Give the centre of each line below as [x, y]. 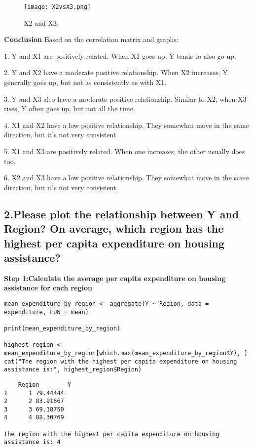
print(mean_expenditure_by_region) [62, 328]
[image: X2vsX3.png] [57, 7]
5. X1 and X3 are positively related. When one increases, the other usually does [125, 151]
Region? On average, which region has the [114, 228]
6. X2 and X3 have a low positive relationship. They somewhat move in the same [126, 178]
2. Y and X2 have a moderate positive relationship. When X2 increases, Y [116, 72]
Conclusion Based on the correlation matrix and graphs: [91, 39]
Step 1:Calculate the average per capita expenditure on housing [115, 278]
